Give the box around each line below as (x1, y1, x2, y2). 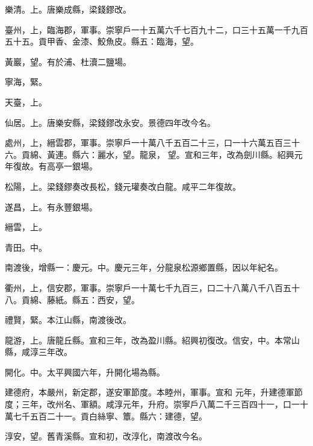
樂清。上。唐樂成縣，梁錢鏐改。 (5, 3, 131, 15)
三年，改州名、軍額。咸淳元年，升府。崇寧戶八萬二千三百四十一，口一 (21, 398, 300, 410)
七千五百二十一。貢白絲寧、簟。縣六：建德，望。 (13, 409, 207, 422)
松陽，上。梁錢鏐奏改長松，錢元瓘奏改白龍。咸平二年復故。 (5, 180, 241, 192)
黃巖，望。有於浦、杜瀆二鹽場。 (5, 55, 131, 68)
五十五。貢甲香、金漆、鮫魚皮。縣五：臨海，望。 (5, 35, 199, 48)
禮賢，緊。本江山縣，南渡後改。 (5, 313, 131, 326)
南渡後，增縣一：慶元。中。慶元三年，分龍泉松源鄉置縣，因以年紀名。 (5, 261, 283, 274)
